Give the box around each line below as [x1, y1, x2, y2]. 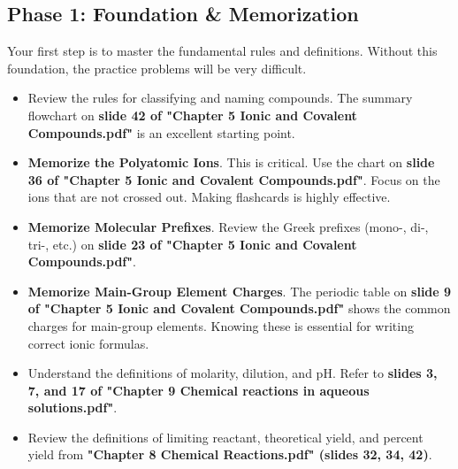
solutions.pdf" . [27, 398, 118, 417]
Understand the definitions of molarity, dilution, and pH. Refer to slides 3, [27, 364, 438, 382]
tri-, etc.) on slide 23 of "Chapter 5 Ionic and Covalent [27, 234, 357, 253]
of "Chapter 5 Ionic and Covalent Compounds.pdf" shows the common [27, 299, 451, 318]
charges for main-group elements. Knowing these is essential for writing [27, 316, 414, 334]
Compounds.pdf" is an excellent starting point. [27, 123, 295, 142]
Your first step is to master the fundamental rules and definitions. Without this [7, 42, 438, 60]
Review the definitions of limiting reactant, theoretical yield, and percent [27, 427, 424, 446]
